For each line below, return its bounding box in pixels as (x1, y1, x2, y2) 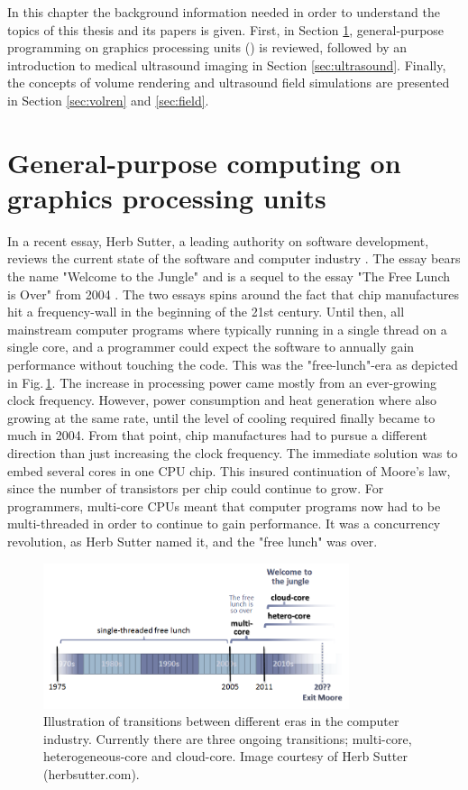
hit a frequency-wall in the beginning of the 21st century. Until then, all (7, 302, 405, 321)
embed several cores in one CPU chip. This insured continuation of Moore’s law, (7, 461, 451, 480)
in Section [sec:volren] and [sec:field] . (7, 90, 209, 109)
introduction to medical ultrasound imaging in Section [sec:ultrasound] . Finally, (7, 55, 446, 74)
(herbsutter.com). (43, 764, 140, 783)
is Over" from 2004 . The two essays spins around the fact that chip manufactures (7, 284, 459, 303)
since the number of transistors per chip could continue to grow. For (7, 479, 384, 498)
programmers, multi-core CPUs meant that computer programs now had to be (7, 496, 441, 515)
